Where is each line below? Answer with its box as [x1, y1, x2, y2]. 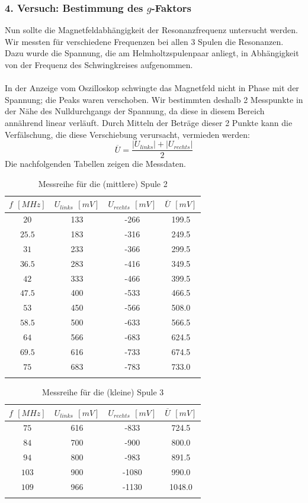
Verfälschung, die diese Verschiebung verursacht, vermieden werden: [5, 128, 250, 140]
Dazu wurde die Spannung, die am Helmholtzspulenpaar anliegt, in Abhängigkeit [5, 47, 299, 59]
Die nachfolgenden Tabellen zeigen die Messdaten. [5, 157, 187, 170]
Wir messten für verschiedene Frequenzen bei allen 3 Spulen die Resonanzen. [5, 35, 284, 47]
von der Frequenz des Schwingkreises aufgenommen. [5, 59, 193, 70]
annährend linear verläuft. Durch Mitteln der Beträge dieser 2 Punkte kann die [5, 116, 293, 128]
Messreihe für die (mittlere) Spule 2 [38, 177, 168, 189]
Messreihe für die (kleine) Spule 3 [42, 386, 164, 398]
